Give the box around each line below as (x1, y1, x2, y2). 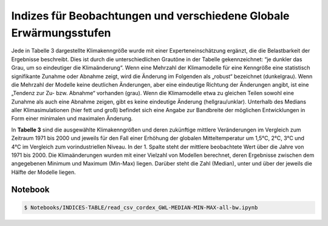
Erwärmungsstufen (11, 26, 112, 39)
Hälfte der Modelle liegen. (11, 168, 76, 176)
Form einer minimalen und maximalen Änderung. (11, 115, 133, 122)
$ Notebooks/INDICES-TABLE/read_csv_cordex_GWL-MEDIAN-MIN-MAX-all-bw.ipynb (24, 204, 258, 211)
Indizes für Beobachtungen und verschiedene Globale (11, 9, 290, 22)
